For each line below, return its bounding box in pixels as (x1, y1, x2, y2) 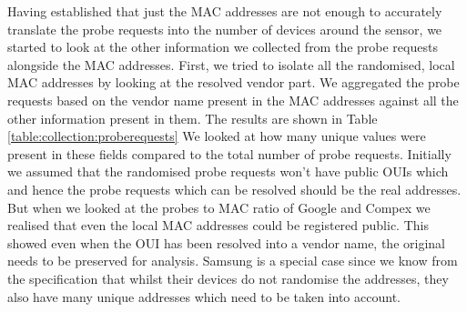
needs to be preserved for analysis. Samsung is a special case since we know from (7, 251, 458, 270)
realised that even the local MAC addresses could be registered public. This (7, 216, 429, 235)
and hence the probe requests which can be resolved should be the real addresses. (7, 179, 462, 198)
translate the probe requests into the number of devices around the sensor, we (7, 19, 442, 38)
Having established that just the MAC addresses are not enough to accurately (7, 2, 442, 20)
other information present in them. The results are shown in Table (7, 108, 378, 127)
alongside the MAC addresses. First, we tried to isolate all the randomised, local (7, 55, 455, 74)
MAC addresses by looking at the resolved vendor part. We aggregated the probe (7, 73, 460, 92)
